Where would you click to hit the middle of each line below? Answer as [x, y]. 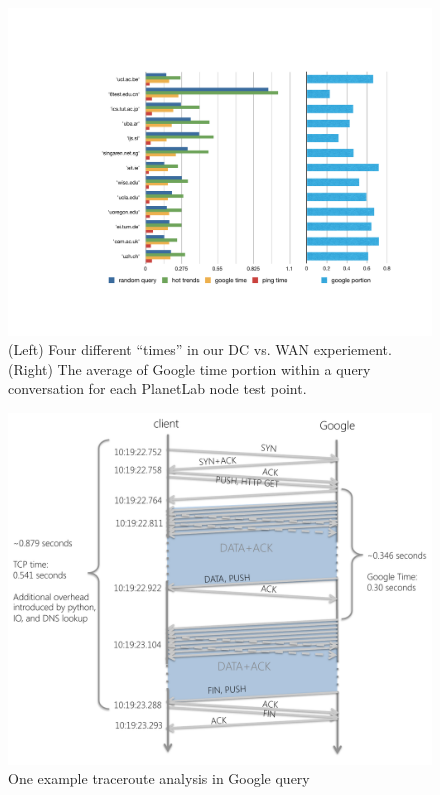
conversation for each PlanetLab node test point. [157, 388]
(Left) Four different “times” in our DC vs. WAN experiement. [200, 349]
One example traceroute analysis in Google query [159, 778]
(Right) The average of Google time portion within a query [189, 368]
